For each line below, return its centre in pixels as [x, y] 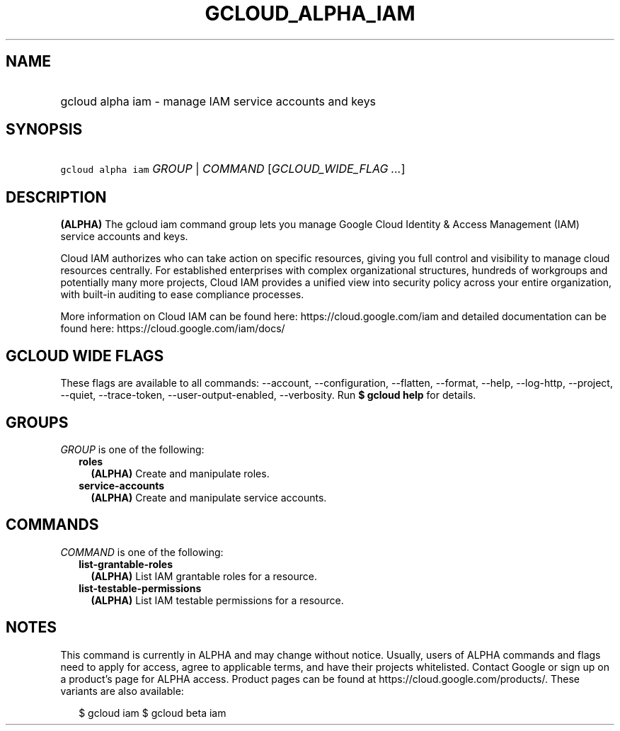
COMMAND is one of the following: [142, 552]
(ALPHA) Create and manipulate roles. [180, 473]
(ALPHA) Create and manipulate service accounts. [209, 497]
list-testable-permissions [140, 588]
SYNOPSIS [44, 130]
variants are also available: [122, 691]
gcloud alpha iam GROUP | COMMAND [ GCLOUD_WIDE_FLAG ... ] [233, 169]
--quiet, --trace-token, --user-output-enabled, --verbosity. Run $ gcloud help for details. [268, 395]
